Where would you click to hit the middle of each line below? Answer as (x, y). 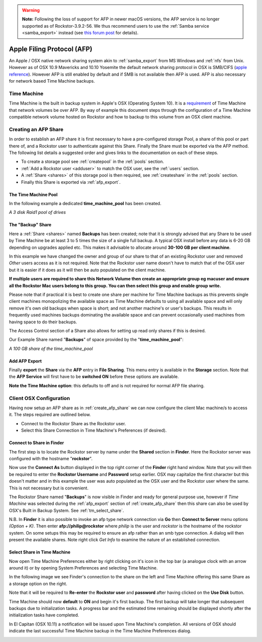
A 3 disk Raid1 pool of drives (37, 212)
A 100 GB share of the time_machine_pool (51, 348)
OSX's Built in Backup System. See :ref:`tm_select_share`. (66, 510)
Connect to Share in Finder (36, 443)
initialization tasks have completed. (44, 615)
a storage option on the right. (38, 584)
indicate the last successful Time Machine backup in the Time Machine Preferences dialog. (100, 631)
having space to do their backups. (43, 322)
